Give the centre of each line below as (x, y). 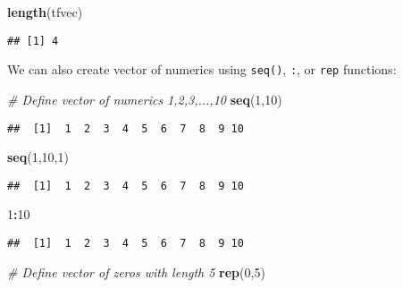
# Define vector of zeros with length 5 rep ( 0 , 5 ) (136, 271)
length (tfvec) (45, 12)
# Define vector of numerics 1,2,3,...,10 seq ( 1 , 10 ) (145, 99)
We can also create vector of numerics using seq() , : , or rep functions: (202, 69)
